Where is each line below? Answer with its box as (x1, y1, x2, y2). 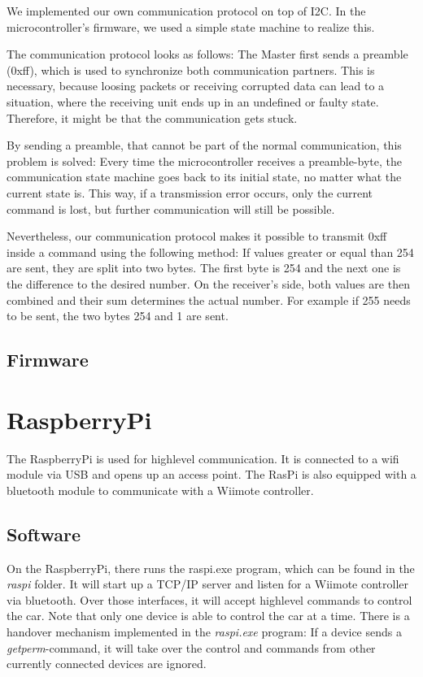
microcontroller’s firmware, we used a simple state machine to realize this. (7, 18, 375, 35)
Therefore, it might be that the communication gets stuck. (7, 109, 298, 126)
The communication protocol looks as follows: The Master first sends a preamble (7, 46, 408, 63)
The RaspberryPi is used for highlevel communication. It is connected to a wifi (7, 449, 399, 467)
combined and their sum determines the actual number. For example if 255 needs (7, 291, 411, 308)
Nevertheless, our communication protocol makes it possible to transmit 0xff (7, 228, 387, 245)
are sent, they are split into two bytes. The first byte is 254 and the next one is (7, 259, 401, 276)
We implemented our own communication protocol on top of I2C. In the (7, 2, 366, 19)
